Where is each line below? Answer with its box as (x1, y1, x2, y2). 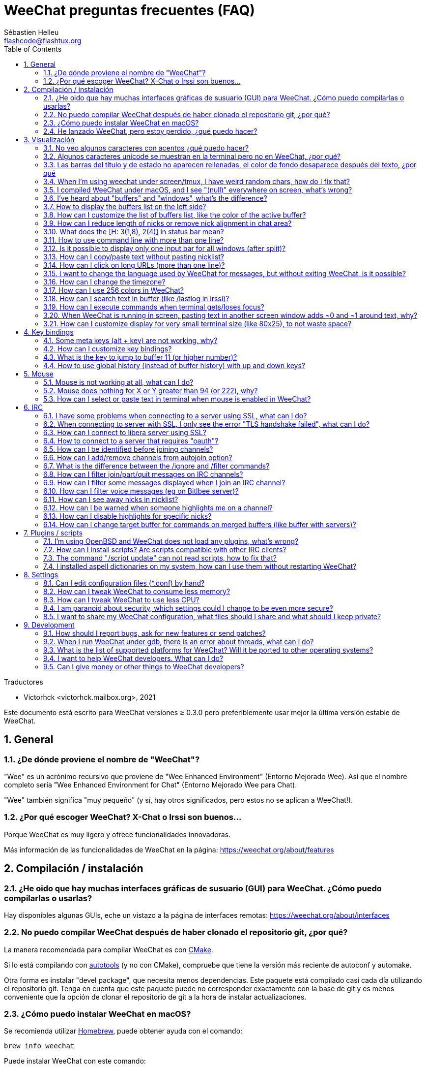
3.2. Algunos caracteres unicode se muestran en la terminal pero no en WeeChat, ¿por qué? (43, 152, 341, 160)
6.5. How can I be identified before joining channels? (43, 444, 213, 453)
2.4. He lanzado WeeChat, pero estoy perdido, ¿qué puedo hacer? (43, 126, 257, 135)
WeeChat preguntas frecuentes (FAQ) (4, 2, 255, 19)
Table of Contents (4, 44, 62, 53)
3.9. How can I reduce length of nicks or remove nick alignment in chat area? (43, 219, 292, 227)
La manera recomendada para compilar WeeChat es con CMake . (4, 945, 213, 954)
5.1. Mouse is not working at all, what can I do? (43, 377, 194, 386)
